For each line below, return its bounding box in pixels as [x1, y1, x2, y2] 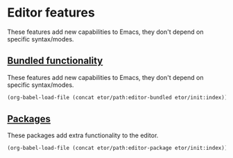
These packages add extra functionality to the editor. [7, 131, 159, 139]
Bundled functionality [7, 55, 103, 67]
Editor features [7, 5, 95, 21]
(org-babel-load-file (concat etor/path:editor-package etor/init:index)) [7, 145, 228, 152]
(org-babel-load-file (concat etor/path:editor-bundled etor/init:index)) [7, 94, 228, 101]
